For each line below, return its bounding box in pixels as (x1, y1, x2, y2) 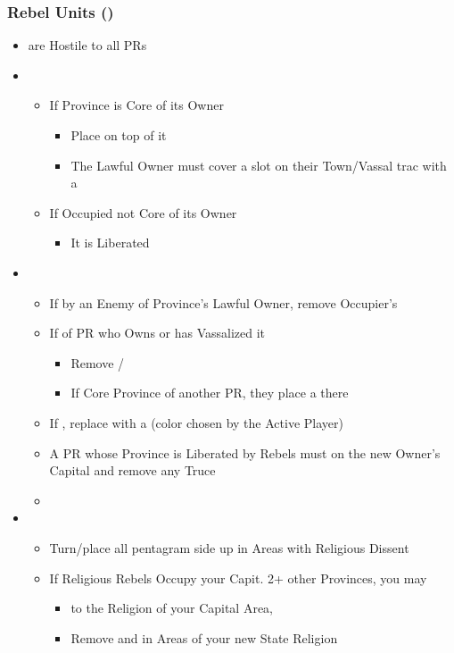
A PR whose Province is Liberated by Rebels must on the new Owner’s (49, 443, 441, 462)
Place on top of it (70, 126, 167, 144)
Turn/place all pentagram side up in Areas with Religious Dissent (49, 538, 409, 557)
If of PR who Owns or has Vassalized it (49, 323, 266, 342)
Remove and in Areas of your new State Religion (70, 628, 338, 647)
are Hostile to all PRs (28, 36, 147, 54)
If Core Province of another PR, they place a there (70, 383, 349, 402)
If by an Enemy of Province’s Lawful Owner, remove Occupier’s (49, 293, 398, 312)
